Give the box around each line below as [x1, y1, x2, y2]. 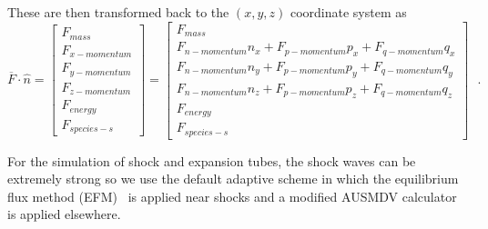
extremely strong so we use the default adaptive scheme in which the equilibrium [7, 169, 459, 188]
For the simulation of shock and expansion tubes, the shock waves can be [7, 151, 416, 170]
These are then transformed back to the [7, 3, 229, 21]
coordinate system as [290, 3, 407, 21]
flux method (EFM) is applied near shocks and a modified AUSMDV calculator [7, 186, 457, 205]
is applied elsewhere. [7, 204, 121, 224]
